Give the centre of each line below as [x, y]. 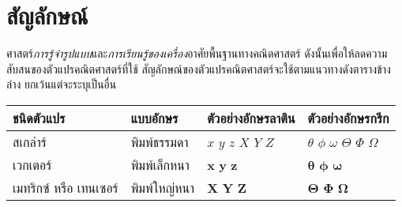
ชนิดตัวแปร [39, 118]
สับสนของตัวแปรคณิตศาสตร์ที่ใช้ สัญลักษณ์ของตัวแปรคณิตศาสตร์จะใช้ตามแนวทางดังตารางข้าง [199, 68]
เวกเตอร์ [32, 164]
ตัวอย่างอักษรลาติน [251, 118]
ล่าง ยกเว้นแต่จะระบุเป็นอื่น [62, 84]
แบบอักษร [154, 118]
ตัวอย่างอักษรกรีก [348, 118]
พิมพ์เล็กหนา [160, 164]
